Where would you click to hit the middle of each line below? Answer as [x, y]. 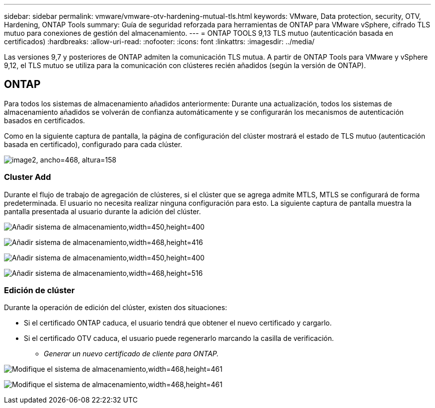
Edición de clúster [39, 290]
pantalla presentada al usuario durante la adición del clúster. [103, 211]
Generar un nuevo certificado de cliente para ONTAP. [131, 354]
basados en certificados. [45, 120]
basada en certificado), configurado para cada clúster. [93, 144]
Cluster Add [28, 177]
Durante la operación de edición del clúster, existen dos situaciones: [116, 308]
